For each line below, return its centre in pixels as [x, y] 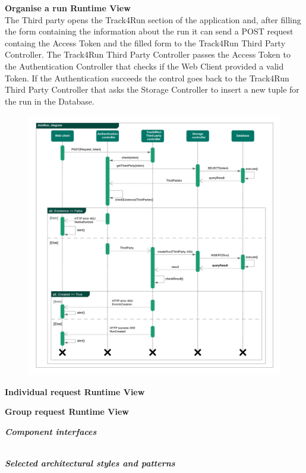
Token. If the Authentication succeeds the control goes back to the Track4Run [147, 78]
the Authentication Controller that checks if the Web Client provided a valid [144, 66]
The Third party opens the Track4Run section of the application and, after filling [153, 19]
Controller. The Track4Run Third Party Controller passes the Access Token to [148, 54]
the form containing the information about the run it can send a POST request [149, 31]
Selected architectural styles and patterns [90, 463]
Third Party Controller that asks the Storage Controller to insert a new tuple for [152, 89]
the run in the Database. [50, 101]
